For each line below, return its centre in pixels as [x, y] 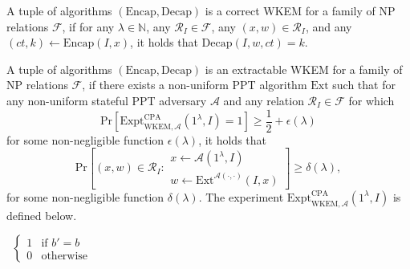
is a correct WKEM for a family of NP [300, 10]
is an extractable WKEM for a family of [304, 69]
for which [371, 100]
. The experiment [241, 196]
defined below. [42, 215]
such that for [364, 85]
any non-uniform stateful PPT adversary [107, 100]
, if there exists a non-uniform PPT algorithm [195, 85]
